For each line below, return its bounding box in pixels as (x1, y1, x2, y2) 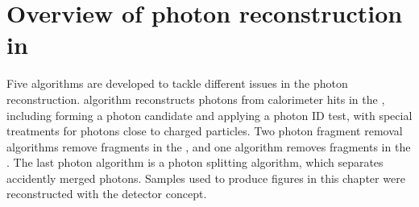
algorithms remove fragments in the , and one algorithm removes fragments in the (6, 138, 411, 155)
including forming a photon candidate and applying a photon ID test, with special (6, 106, 413, 123)
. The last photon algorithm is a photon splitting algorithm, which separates (6, 154, 384, 171)
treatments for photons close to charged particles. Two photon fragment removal (6, 122, 403, 139)
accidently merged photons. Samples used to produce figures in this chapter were (6, 169, 405, 186)
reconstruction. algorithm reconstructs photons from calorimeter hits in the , (6, 90, 385, 107)
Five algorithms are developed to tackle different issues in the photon (6, 75, 348, 92)
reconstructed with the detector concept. (6, 185, 207, 202)
